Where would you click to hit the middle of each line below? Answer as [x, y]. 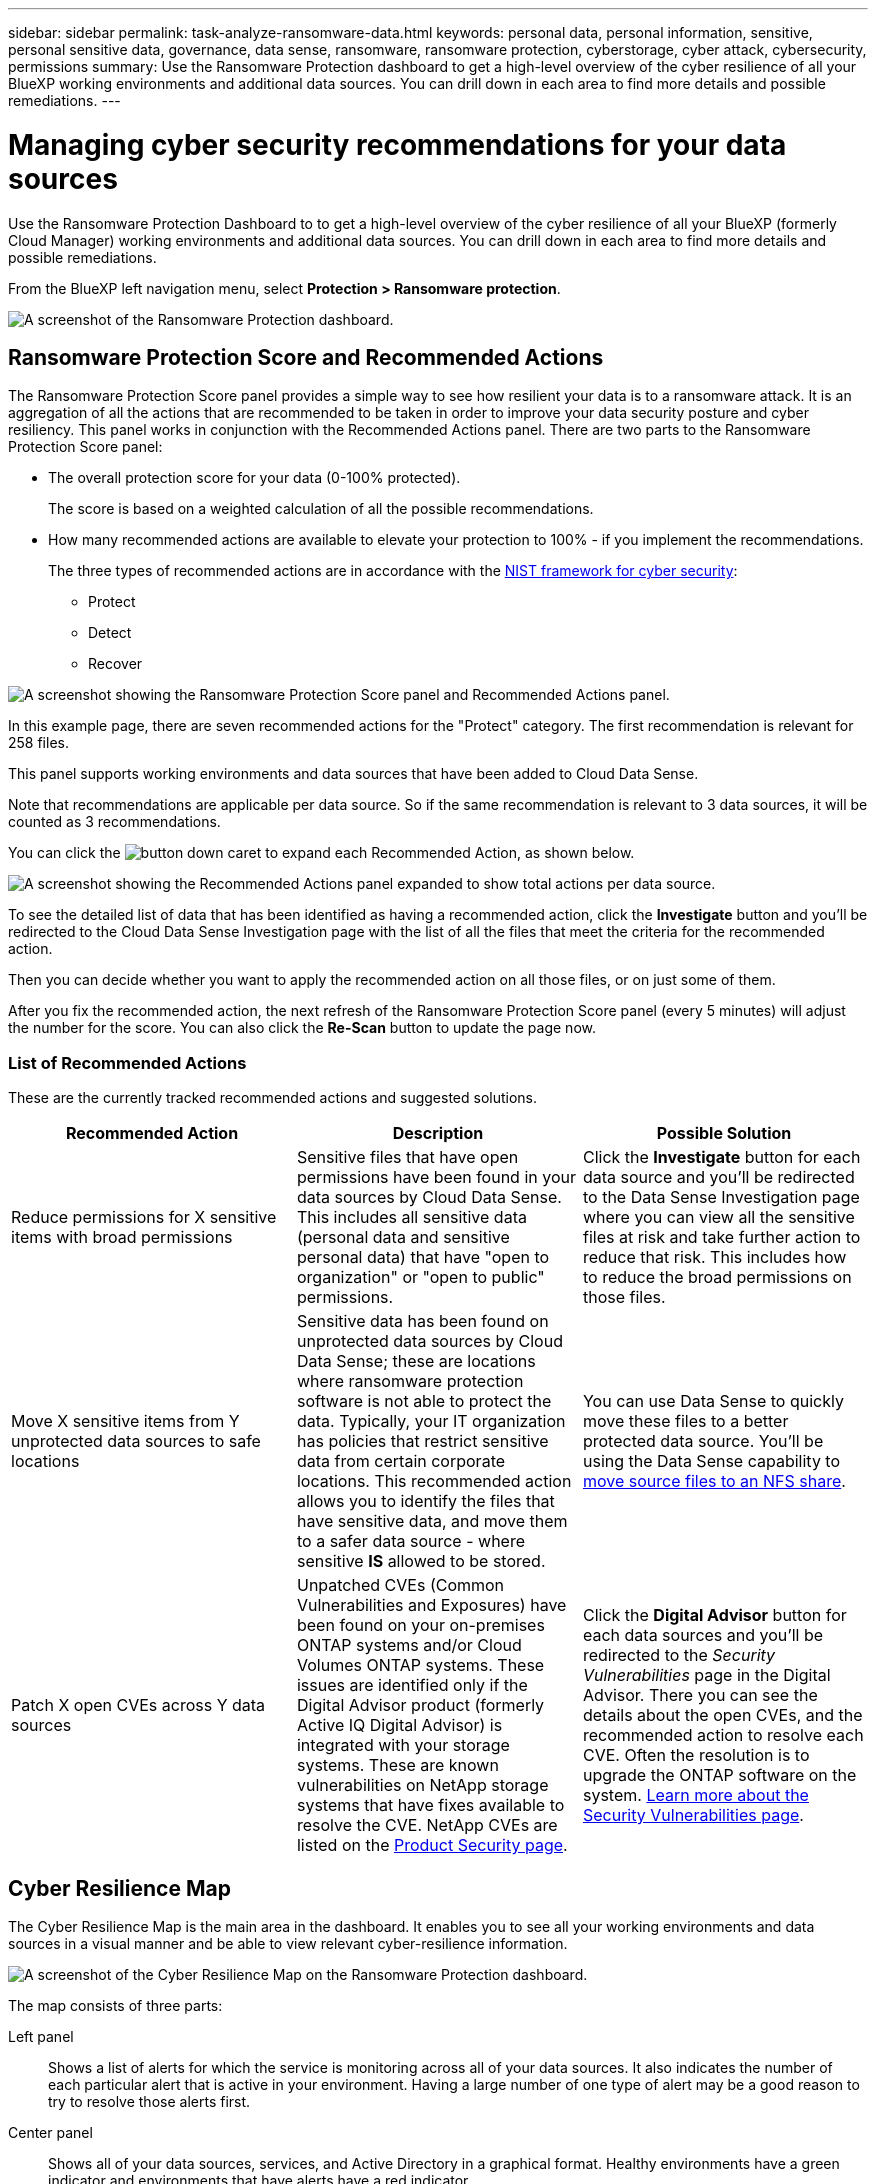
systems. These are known [397, 1765]
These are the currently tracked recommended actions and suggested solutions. [273, 1098]
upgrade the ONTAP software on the [719, 1775]
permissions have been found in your [436, 1177]
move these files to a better [685, 1421]
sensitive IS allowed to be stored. [421, 1561]
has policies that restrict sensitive [422, 1441]
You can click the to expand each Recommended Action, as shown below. [321, 853]
